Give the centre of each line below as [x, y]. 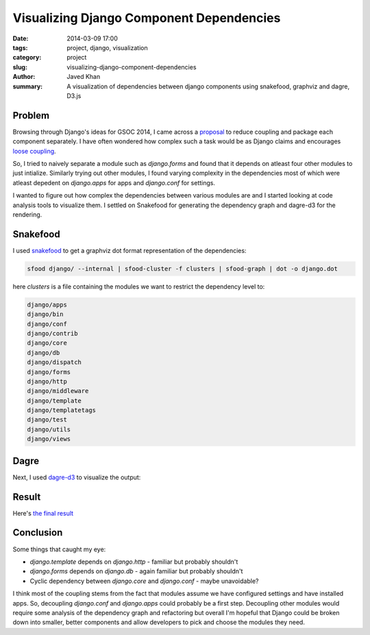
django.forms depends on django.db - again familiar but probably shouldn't [136, 571]
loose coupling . [34, 151]
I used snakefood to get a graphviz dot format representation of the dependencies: [129, 250]
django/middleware [58, 391]
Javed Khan [84, 77]
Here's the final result [43, 513]
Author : [24, 77]
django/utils [49, 429]
